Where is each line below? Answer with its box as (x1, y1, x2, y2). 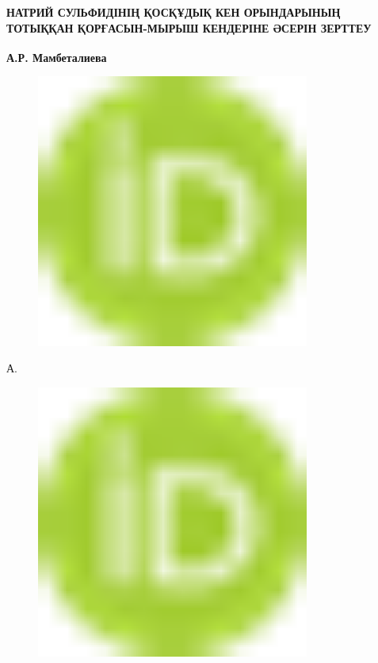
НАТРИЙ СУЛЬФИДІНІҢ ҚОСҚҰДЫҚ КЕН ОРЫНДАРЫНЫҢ (6, 4, 341, 20)
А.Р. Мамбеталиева (6, 48, 107, 65)
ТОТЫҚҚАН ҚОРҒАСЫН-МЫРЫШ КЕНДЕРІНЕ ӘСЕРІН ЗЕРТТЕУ (6, 19, 372, 36)
